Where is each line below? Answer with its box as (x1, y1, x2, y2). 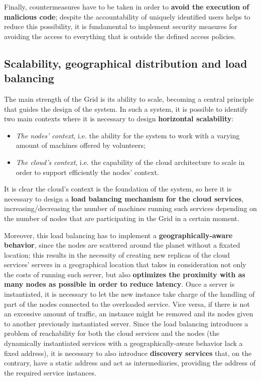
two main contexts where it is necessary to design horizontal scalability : (4, 113, 234, 124)
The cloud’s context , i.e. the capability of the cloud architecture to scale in (16, 156, 245, 167)
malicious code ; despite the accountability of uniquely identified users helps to (4, 11, 250, 22)
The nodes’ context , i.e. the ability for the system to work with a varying (16, 130, 240, 140)
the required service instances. (4, 367, 96, 377)
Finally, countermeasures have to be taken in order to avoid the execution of (4, 2, 249, 12)
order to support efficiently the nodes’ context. (16, 166, 159, 177)
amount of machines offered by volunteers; (16, 140, 146, 150)
